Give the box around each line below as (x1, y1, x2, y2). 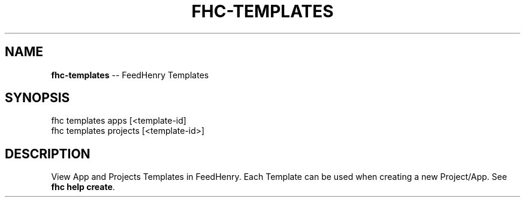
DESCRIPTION (5, 146, 90, 161)
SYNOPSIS (5, 90, 70, 106)
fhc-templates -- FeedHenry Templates (51, 69, 209, 80)
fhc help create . (51, 182, 115, 192)
